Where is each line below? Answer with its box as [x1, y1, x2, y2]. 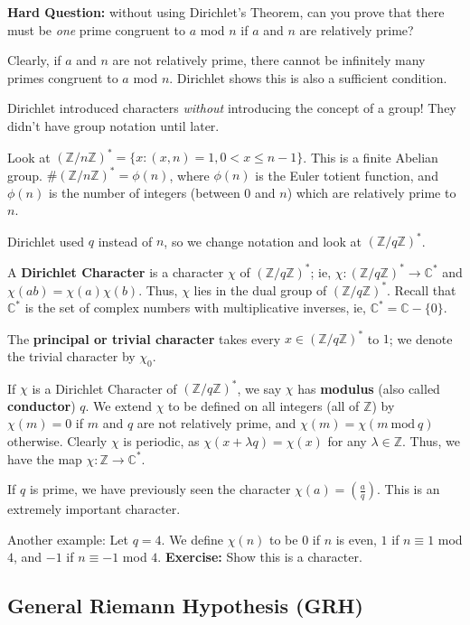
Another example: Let [7, 529, 129, 548]
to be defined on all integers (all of [168, 396, 360, 415]
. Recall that [387, 280, 456, 299]
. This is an [377, 480, 440, 499]
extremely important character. [7, 499, 181, 518]
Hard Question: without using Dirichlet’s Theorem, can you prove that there [7, 3, 445, 21]
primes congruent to [7, 68, 118, 87]
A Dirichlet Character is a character [7, 262, 224, 281]
